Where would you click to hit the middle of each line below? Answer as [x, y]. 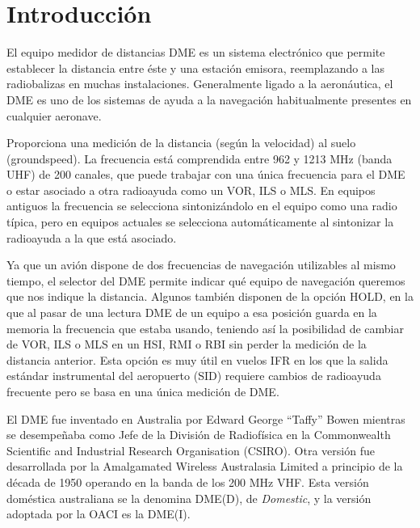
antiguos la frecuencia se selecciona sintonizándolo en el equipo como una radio [202, 206]
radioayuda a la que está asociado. [92, 237]
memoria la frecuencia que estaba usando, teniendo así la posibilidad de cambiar [205, 328]
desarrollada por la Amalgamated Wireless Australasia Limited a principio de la [205, 466]
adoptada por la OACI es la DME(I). [99, 514]
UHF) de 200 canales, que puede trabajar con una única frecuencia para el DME [206, 174]
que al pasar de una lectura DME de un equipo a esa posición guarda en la [192, 313]
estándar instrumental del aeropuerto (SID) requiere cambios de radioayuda [194, 376]
